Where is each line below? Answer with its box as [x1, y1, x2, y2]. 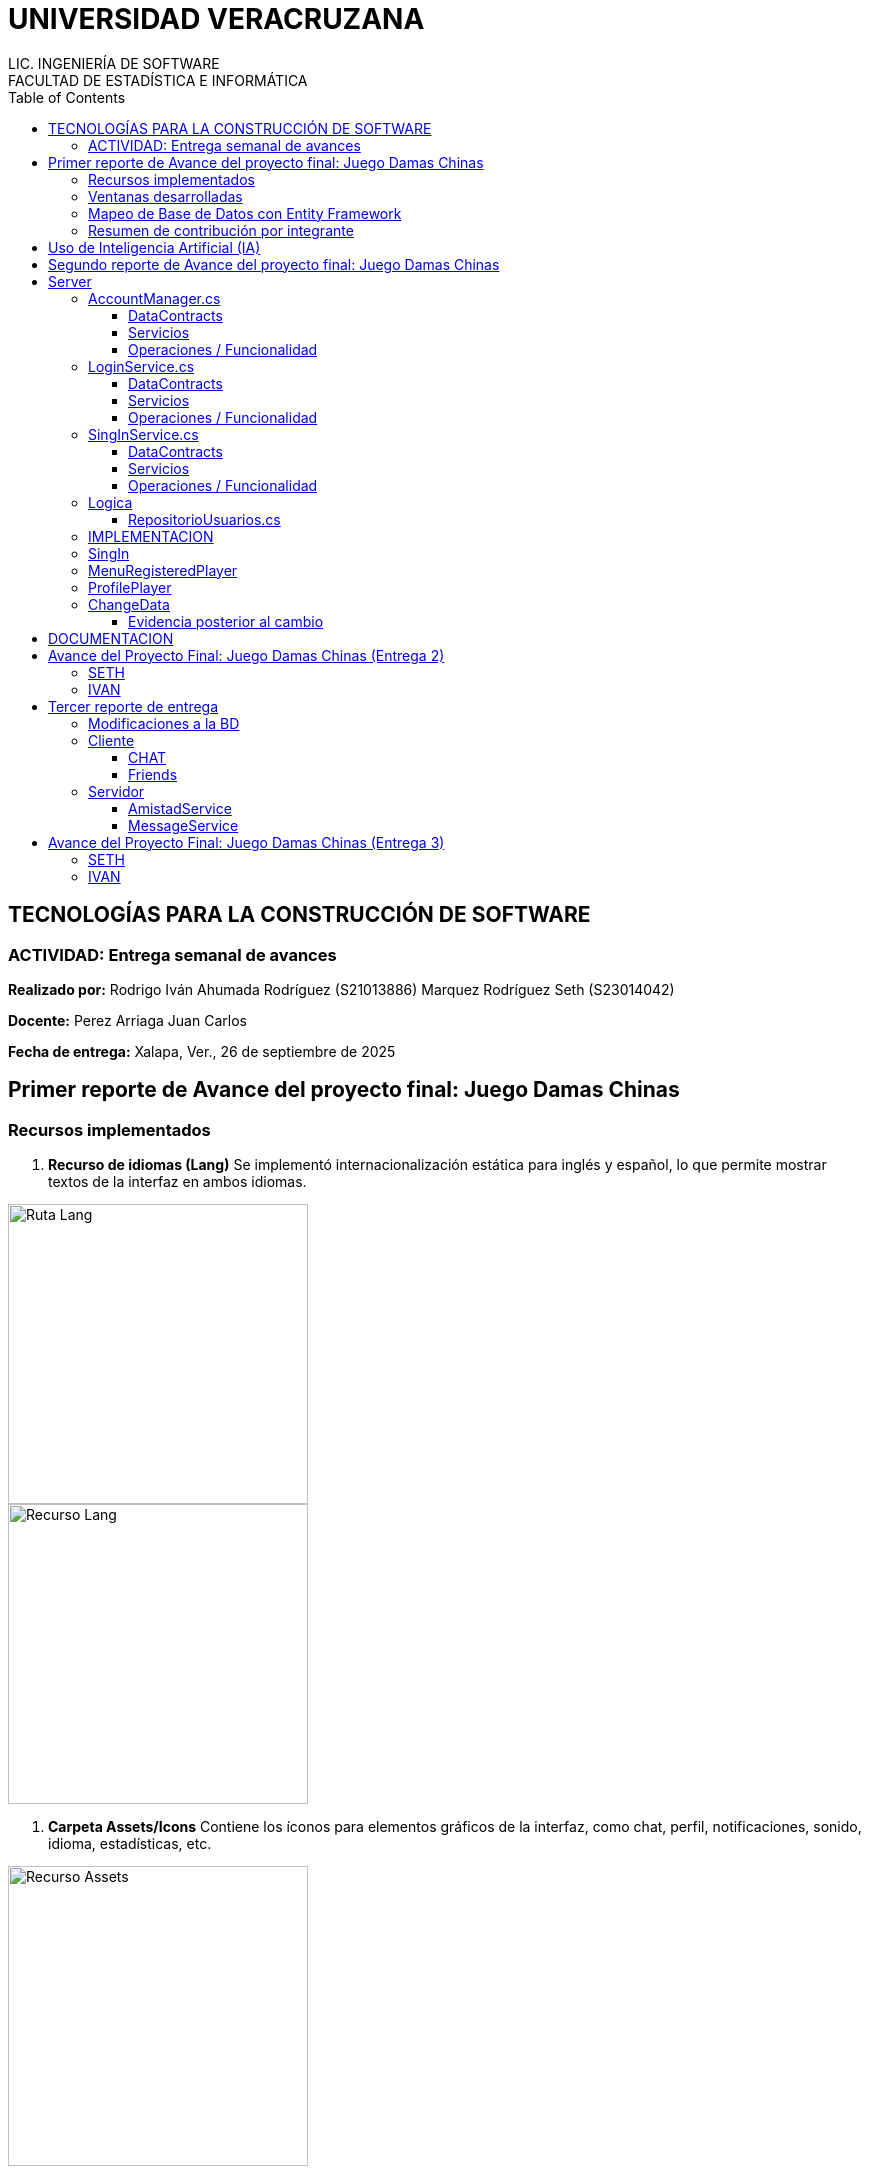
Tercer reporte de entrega [48, 697, 219, 715]
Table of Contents [8, 88, 126, 106]
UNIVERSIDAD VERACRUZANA [8, 2, 425, 36]
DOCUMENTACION [48, 629, 174, 647]
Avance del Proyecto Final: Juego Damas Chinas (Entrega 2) [48, 646, 445, 664]
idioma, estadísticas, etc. [48, 1835, 212, 1853]
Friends [128, 765, 178, 783]
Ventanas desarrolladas [88, 187, 243, 205]
